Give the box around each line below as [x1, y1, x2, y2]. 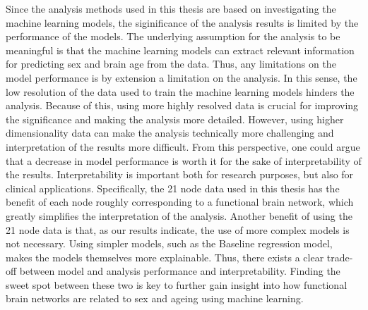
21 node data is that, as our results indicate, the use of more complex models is [6, 222, 350, 237]
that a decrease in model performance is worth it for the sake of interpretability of [6, 153, 362, 168]
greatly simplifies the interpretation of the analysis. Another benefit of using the [6, 208, 352, 223]
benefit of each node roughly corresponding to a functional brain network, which [6, 194, 354, 209]
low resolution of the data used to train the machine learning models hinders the [6, 84, 355, 99]
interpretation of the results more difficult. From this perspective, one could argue [6, 139, 360, 154]
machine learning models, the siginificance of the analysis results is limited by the [6, 15, 359, 30]
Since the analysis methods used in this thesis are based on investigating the [6, 1, 336, 15]
